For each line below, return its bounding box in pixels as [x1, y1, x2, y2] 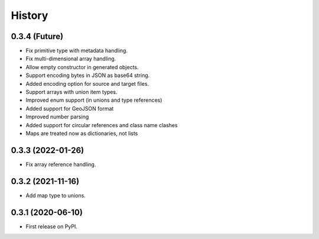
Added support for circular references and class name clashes [25, 121, 178, 128]
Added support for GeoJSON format [25, 105, 114, 112]
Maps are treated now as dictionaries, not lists [25, 130, 138, 137]
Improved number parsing [25, 113, 89, 121]
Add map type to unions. [25, 192, 86, 199]
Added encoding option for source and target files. [25, 80, 149, 87]
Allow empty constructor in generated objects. [25, 63, 139, 70]
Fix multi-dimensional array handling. [25, 55, 116, 62]
